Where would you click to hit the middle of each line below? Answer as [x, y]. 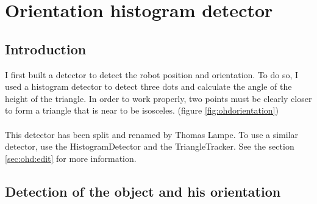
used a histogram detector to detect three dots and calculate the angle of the [148, 86]
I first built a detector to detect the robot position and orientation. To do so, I [152, 74]
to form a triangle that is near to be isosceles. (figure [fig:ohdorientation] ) [142, 110]
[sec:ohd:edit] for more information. [71, 158]
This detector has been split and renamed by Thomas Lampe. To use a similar [152, 134]
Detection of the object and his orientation [143, 191]
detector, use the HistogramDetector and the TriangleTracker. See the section [150, 146]
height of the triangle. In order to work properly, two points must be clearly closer [158, 98]
